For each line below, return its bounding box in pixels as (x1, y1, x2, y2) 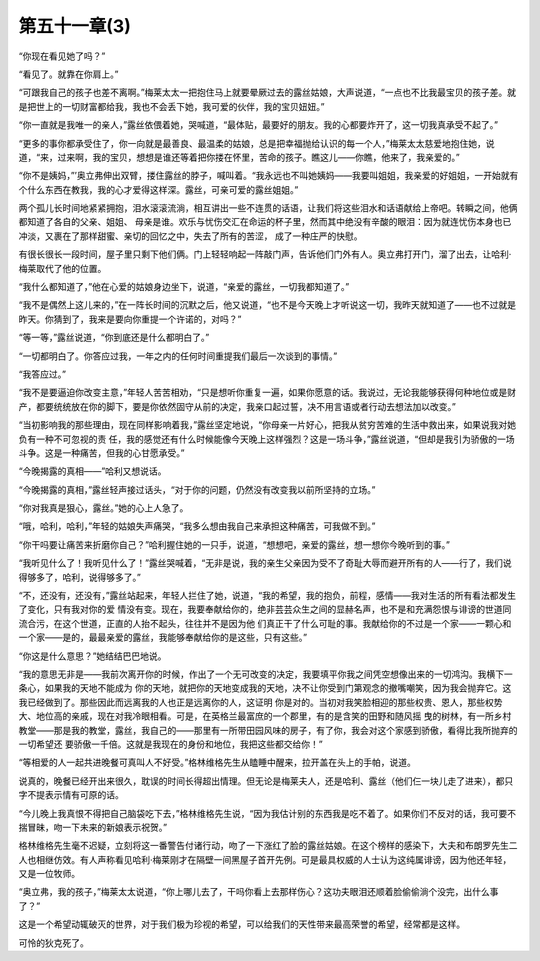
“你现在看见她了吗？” (18, 50, 106, 62)
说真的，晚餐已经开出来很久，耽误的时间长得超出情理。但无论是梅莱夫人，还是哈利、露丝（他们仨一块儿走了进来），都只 (18, 775, 514, 787)
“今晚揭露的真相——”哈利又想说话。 (18, 465, 167, 477)
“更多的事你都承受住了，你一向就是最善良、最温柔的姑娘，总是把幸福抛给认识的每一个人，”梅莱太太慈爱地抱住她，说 (18, 137, 495, 149)
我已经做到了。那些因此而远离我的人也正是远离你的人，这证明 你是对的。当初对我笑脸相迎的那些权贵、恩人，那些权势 (18, 696, 503, 708)
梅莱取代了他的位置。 (18, 262, 107, 274)
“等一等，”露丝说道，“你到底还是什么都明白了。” (18, 331, 210, 344)
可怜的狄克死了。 (18, 936, 89, 949)
